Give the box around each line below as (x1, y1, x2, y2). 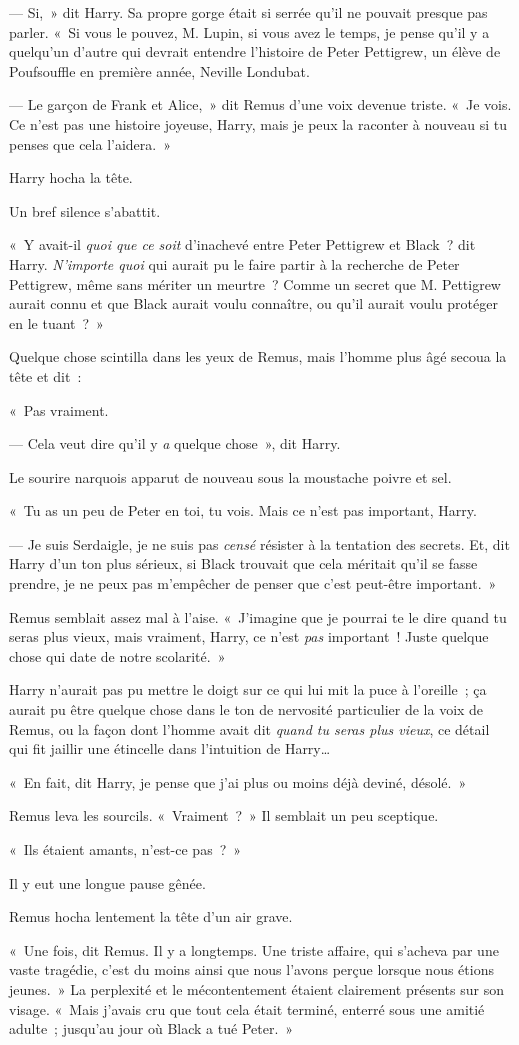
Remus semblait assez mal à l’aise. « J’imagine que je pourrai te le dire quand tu (9, 606, 507, 627)
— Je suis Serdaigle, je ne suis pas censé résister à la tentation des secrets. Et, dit (9, 533, 510, 554)
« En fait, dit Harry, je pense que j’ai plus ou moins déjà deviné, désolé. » (9, 771, 467, 792)
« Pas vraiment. (9, 399, 109, 420)
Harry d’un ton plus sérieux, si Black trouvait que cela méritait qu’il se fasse (9, 553, 478, 574)
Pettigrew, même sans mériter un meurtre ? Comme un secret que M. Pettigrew (9, 273, 501, 294)
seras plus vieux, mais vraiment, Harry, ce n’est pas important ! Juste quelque (9, 626, 489, 647)
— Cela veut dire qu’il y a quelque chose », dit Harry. (9, 433, 341, 454)
